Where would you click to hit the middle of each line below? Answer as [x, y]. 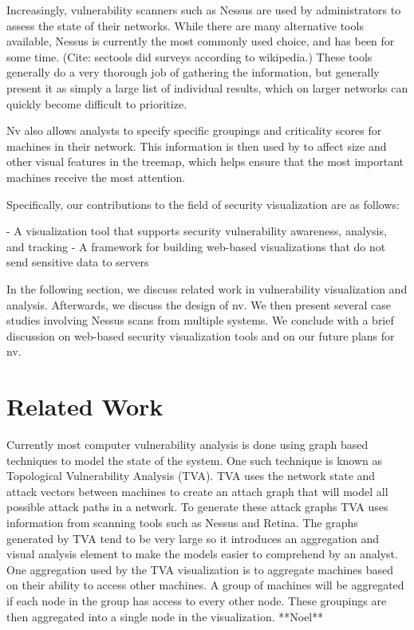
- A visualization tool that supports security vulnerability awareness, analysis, [197, 231]
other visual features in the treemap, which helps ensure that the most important [205, 161]
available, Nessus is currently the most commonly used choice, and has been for [201, 41]
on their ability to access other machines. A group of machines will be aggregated [205, 585]
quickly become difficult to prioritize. [97, 103]
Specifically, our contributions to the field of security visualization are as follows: [203, 204]
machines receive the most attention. [96, 177]
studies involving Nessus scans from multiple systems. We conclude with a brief [200, 320]
